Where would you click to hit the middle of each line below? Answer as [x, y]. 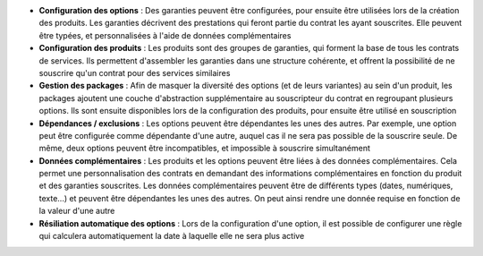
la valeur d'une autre [77, 211]
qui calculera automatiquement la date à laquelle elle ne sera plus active [172, 236]
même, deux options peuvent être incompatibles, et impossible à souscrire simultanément [204, 149]
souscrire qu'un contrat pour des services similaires [135, 73]
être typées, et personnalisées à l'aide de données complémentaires [165, 35]
